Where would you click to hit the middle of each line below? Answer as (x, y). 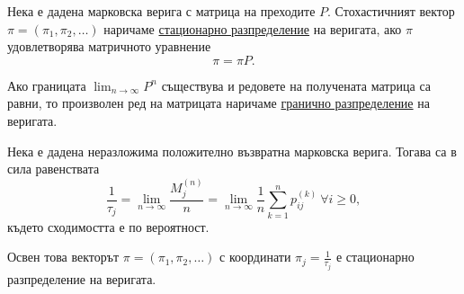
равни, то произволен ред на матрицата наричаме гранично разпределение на (219, 103)
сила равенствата (54, 169)
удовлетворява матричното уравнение (109, 46)
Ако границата (47, 85)
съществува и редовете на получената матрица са (296, 85)
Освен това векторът (63, 257)
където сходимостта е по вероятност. (108, 226)
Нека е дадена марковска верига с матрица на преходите (161, 11)
